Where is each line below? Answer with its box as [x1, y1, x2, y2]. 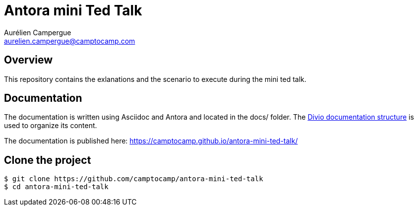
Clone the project [4, 153, 91, 166]
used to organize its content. [4, 121, 97, 130]
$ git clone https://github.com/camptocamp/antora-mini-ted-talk [4, 175, 263, 183]
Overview [4, 54, 53, 67]
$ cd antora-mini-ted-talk [4, 183, 109, 191]
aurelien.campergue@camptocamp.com [4, 36, 135, 45]
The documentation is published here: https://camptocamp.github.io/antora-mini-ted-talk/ [4, 137, 298, 145]
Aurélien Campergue [4, 28, 71, 37]
